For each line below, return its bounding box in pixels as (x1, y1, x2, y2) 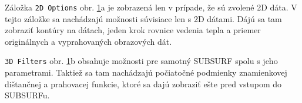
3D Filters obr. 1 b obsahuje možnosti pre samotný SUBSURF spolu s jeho (5, 55, 278, 67)
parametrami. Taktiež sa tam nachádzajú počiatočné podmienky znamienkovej (5, 66, 287, 79)
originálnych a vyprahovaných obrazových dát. (5, 35, 172, 47)
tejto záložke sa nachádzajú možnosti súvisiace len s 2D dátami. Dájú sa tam (5, 12, 282, 24)
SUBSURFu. (5, 89, 50, 101)
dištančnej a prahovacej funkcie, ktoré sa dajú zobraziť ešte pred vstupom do (5, 77, 282, 90)
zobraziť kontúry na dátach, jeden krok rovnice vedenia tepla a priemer (5, 24, 261, 36)
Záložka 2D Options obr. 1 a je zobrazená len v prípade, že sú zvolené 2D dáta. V (5, 1, 297, 13)
